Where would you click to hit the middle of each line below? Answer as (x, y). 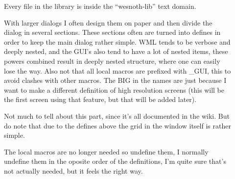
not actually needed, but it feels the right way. (73, 170)
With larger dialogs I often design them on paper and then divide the (108, 22)
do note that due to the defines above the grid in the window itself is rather (117, 125)
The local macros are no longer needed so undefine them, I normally (106, 151)
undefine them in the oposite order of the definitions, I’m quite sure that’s (115, 161)
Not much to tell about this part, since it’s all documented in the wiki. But (117, 115)
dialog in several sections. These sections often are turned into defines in (112, 32)
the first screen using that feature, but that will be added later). (100, 99)
